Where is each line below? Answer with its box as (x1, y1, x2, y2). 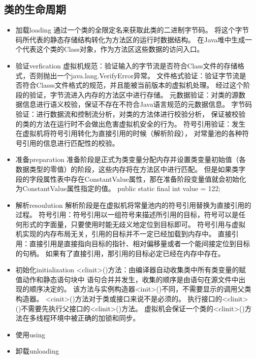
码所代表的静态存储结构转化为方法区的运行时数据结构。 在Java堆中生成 (15, 34, 245, 44)
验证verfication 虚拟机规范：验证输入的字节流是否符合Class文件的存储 (15, 60, 238, 70)
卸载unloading (15, 346, 59, 356)
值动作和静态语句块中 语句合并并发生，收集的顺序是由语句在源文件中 (15, 274, 239, 284)
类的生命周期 (4, 1, 66, 17)
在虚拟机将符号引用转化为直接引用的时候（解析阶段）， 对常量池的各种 (15, 128, 242, 138)
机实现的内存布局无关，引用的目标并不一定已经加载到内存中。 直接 (15, 228, 232, 239)
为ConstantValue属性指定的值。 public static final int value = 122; (15, 183, 221, 194)
